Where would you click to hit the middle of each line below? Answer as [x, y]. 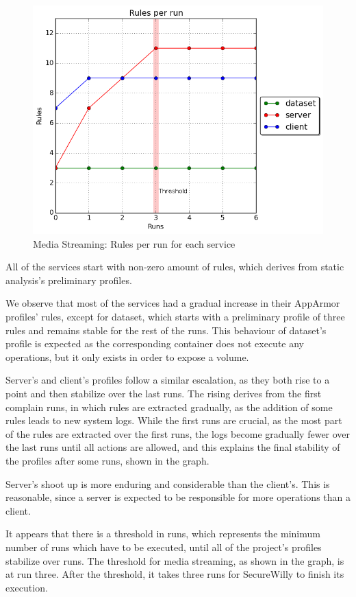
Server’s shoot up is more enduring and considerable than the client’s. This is [168, 483]
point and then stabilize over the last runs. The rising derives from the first [164, 393]
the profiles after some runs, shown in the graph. [107, 460]
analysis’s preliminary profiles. [69, 280]
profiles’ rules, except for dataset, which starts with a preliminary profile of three [175, 317]
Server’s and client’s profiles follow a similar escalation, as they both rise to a [168, 380]
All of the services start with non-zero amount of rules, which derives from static [175, 267]
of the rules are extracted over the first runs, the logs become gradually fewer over [178, 433]
